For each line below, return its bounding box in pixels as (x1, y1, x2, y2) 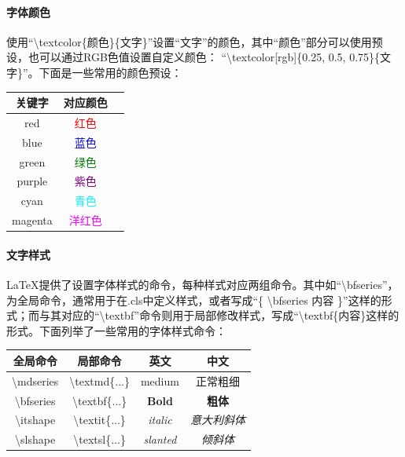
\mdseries (12, 372, 59, 389)
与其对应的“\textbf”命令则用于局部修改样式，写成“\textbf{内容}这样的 (39, 307, 399, 324)
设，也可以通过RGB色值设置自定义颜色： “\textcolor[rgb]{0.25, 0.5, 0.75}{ (6, 49, 381, 65)
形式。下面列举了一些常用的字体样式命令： (6, 322, 226, 338)
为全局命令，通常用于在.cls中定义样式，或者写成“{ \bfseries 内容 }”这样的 (6, 291, 381, 308)
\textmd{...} (69, 372, 130, 389)
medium (140, 372, 179, 389)
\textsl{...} (73, 431, 126, 448)
